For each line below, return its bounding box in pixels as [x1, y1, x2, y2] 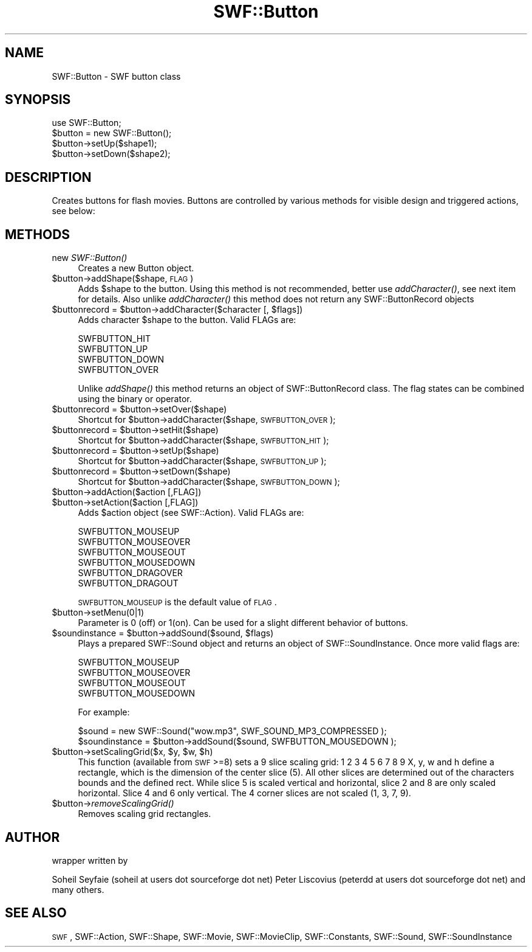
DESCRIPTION [5, 169, 92, 185]
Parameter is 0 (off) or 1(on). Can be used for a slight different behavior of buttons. [78, 617, 408, 628]
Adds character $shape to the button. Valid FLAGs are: [78, 314, 296, 325]
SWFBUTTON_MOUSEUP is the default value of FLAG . [78, 597, 277, 608]
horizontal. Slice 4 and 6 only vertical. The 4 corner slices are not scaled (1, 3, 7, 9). [78, 788, 411, 799]
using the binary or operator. [78, 394, 192, 405]
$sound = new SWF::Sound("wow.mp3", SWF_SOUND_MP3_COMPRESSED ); [78, 726, 387, 737]
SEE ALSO [5, 905, 67, 921]
